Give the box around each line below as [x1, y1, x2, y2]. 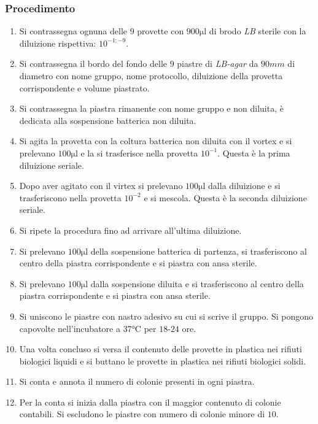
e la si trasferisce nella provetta [80, 146, 198, 159]
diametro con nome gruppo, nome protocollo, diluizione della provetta [19, 69, 283, 82]
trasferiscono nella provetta [19, 191, 122, 204]
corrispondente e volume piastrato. [19, 81, 150, 94]
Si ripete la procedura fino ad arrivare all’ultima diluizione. [19, 223, 242, 236]
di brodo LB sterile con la [209, 25, 306, 37]
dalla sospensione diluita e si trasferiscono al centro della [90, 277, 304, 290]
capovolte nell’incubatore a [19, 322, 120, 334]
